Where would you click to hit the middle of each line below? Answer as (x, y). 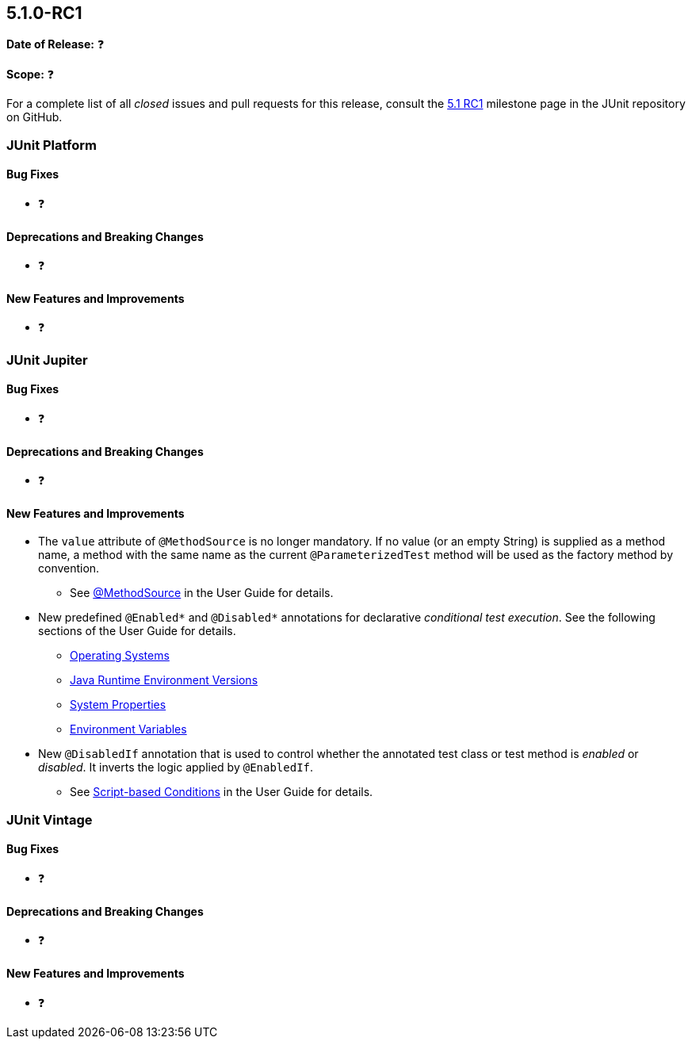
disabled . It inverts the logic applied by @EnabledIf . (176, 767)
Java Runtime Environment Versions (164, 680)
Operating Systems (120, 656)
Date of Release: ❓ (55, 44)
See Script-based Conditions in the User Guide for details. (222, 792)
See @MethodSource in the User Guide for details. (202, 593)
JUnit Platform (52, 145)
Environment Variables (128, 729)
